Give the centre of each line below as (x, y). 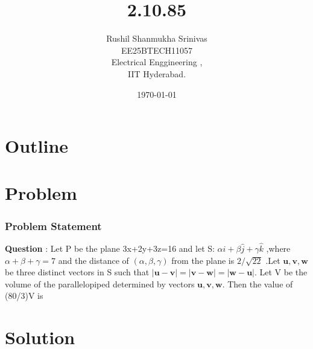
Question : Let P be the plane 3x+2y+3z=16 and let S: (110, 248)
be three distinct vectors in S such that (77, 272)
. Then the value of (258, 283)
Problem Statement (53, 226)
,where (278, 248)
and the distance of (93, 260)
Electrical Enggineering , (157, 62)
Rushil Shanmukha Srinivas (157, 38)
